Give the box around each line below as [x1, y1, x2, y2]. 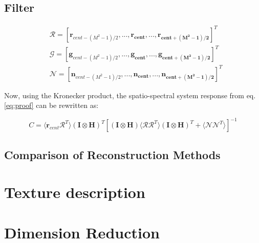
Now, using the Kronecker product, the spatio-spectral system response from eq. [4, 90, 256, 100]
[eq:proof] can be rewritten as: [4, 100, 99, 111]
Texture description [4, 182, 145, 203]
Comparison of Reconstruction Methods [4, 146, 221, 162]
